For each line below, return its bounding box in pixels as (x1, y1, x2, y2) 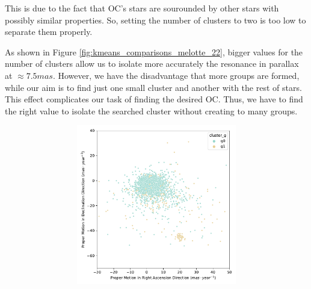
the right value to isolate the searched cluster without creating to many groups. (5, 104, 298, 117)
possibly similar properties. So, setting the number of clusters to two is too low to (5, 13, 306, 26)
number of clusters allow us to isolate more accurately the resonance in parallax (5, 57, 299, 70)
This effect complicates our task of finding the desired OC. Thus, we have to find (5, 93, 303, 105)
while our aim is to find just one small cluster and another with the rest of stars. (5, 81, 302, 93)
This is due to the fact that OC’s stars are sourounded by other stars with (5, 2, 279, 14)
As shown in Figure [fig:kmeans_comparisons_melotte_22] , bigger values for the (5, 45, 303, 58)
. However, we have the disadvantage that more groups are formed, (52, 69, 300, 81)
